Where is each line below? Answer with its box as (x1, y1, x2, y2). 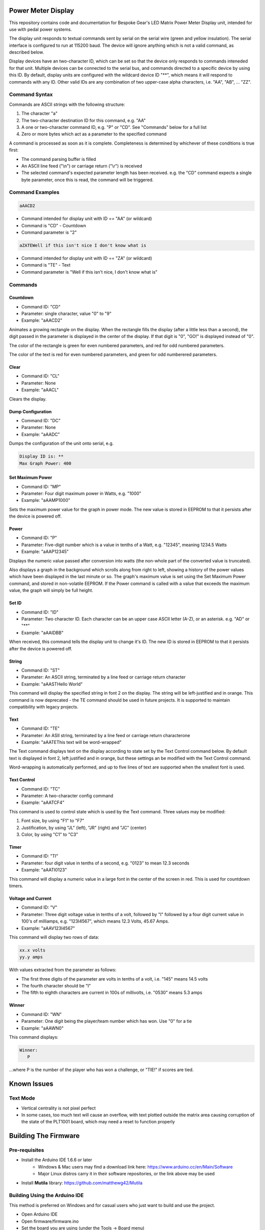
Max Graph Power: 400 (19, 461, 72, 466)
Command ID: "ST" (21, 667, 60, 673)
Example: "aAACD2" (21, 317, 63, 323)
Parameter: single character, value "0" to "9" (21, 310, 112, 317)
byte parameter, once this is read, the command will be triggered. (21, 177, 154, 183)
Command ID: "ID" (21, 609, 59, 615)
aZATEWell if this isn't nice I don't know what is (19, 243, 147, 248)
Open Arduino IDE (21, 1211, 58, 1217)
